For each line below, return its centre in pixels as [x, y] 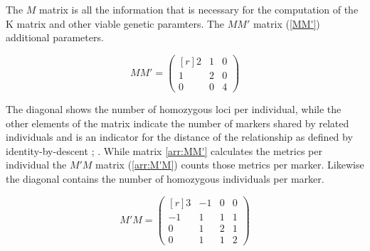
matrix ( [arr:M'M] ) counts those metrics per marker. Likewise [230, 165]
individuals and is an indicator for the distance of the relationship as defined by [179, 137]
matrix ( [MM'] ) [286, 23]
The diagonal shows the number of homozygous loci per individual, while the [174, 108]
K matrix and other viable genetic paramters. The [115, 23]
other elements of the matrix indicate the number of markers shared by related [178, 123]
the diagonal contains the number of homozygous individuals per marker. [165, 178]
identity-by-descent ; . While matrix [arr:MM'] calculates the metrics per [164, 150]
